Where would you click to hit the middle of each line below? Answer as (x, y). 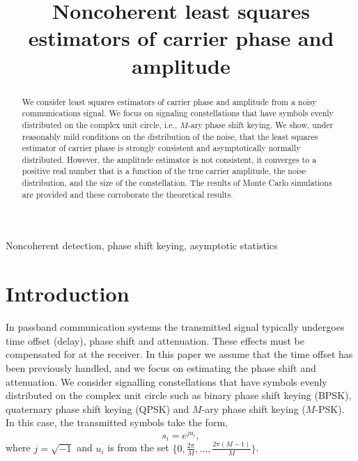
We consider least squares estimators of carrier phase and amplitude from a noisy (169, 101)
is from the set (138, 447)
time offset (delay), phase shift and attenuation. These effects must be (155, 340)
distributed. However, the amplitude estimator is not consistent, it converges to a (169, 159)
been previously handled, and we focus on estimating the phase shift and (161, 367)
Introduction (68, 294)
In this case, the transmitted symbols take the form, (117, 422)
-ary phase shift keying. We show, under (260, 124)
